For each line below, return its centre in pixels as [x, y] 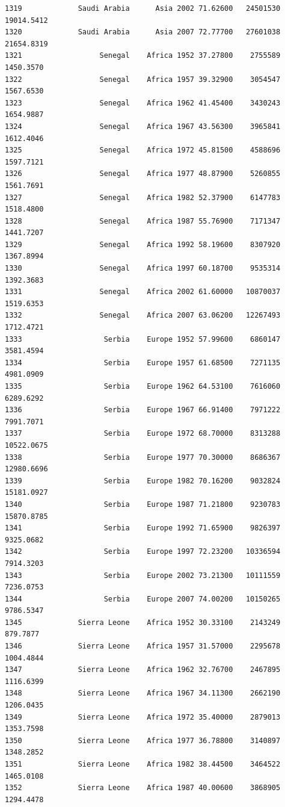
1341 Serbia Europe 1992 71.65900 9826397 [143, 528]
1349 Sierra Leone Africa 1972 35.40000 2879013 [143, 717]
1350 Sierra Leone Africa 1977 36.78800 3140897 [143, 740]
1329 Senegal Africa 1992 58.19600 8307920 [143, 244]
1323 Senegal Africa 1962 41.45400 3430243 [143, 103]
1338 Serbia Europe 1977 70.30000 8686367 [143, 457]
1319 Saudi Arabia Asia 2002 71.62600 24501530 [143, 8]
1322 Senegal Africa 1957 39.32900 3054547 [143, 79]
